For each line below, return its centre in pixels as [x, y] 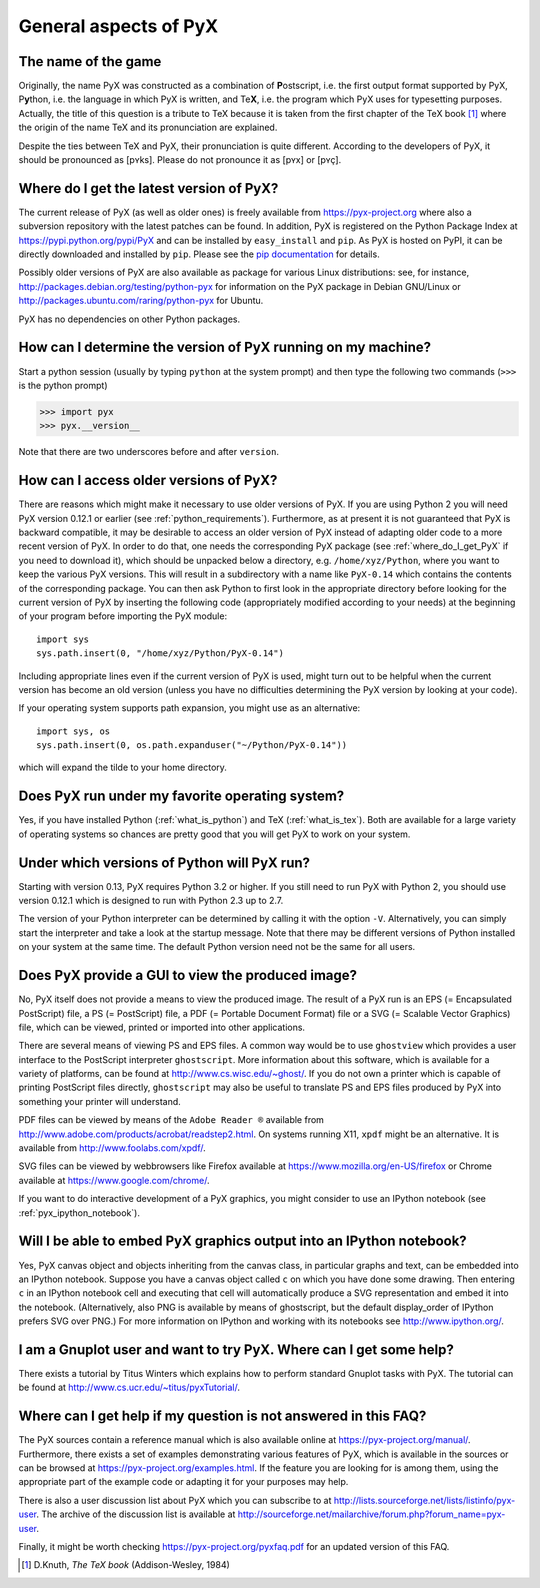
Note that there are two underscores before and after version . [149, 452]
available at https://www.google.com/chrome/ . [114, 1180]
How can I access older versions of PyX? [148, 480]
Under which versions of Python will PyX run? [164, 862]
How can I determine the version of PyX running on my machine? [225, 347]
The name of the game [90, 61]
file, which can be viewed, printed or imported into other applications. [161, 1027]
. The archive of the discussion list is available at [136, 1514]
